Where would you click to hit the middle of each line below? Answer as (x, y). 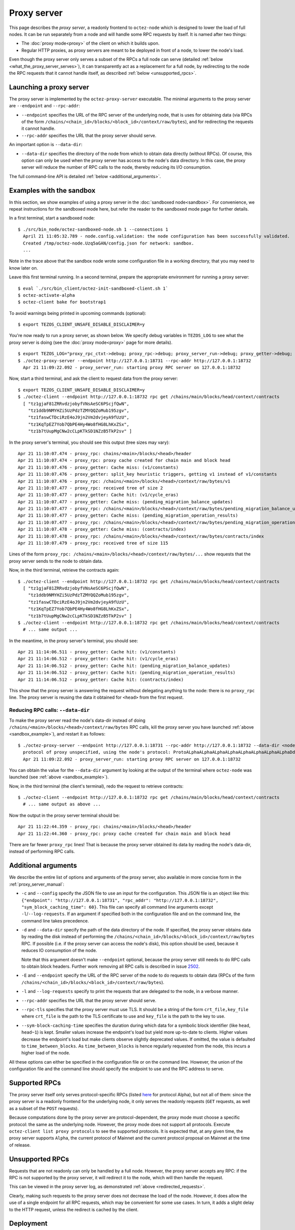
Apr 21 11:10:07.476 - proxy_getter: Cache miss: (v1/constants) (98, 467)
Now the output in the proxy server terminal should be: (64, 815)
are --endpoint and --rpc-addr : (45, 106)
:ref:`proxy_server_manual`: (37, 884)
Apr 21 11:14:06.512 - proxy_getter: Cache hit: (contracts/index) (101, 679)
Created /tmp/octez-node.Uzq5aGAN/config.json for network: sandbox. (108, 243)
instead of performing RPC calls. (42, 852)
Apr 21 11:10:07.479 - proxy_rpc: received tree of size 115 (93, 543)
